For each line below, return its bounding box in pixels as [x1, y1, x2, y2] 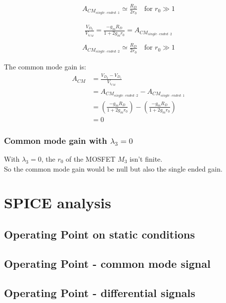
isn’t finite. [130, 154, 163, 164]
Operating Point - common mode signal [4, 255, 211, 271]
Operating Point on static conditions [4, 226, 195, 242]
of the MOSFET [66, 154, 116, 164]
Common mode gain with [4, 134, 107, 146]
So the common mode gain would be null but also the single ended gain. [4, 163, 223, 174]
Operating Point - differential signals [4, 285, 195, 300]
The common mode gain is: [4, 61, 87, 72]
